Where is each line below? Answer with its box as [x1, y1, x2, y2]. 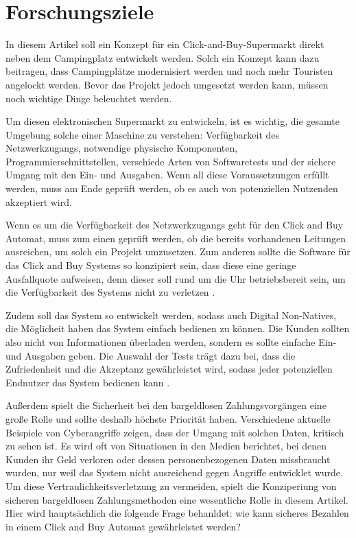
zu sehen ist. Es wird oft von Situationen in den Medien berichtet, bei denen [5, 438, 327, 453]
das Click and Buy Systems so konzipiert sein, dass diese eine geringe [5, 258, 296, 272]
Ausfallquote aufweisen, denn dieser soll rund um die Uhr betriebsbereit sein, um [5, 271, 346, 285]
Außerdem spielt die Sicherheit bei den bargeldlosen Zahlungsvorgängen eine [5, 398, 327, 412]
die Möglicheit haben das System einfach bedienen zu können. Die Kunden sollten [5, 321, 350, 336]
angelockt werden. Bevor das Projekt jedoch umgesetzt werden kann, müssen [5, 77, 329, 91]
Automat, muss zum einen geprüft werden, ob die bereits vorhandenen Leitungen [5, 231, 346, 245]
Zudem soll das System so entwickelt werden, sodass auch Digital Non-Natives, [5, 307, 337, 322]
